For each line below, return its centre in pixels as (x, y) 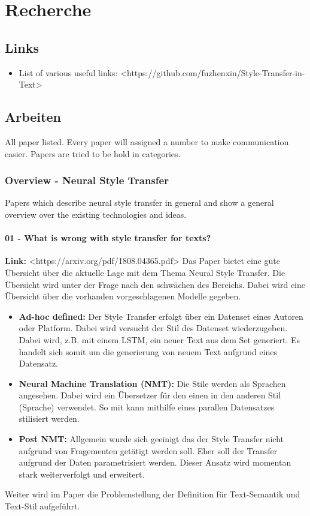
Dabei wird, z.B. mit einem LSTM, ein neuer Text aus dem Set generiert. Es (159, 339)
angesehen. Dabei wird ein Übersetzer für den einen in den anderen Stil (150, 395)
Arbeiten (33, 117)
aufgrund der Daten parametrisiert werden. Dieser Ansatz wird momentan (155, 462)
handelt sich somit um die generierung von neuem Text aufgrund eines (148, 351)
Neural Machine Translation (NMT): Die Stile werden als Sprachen (152, 383)
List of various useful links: (68, 72)
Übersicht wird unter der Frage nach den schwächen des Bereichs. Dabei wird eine (155, 284)
